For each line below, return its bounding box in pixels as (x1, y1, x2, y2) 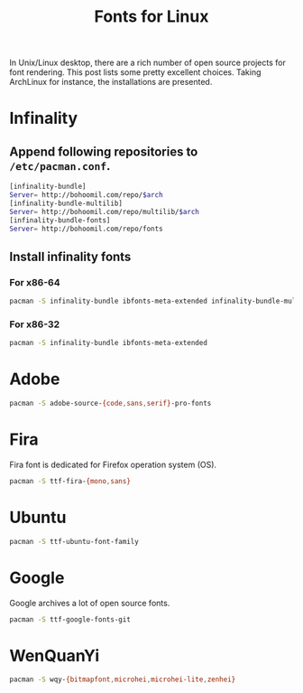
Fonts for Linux (94, 6, 209, 27)
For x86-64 (9, 276, 60, 288)
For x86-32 (9, 318, 60, 331)
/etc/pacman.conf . (9, 158, 111, 173)
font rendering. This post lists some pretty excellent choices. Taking (9, 67, 262, 78)
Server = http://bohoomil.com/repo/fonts (9, 224, 164, 233)
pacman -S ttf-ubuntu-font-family (9, 537, 140, 546)
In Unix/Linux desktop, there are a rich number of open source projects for (9, 57, 286, 69)
